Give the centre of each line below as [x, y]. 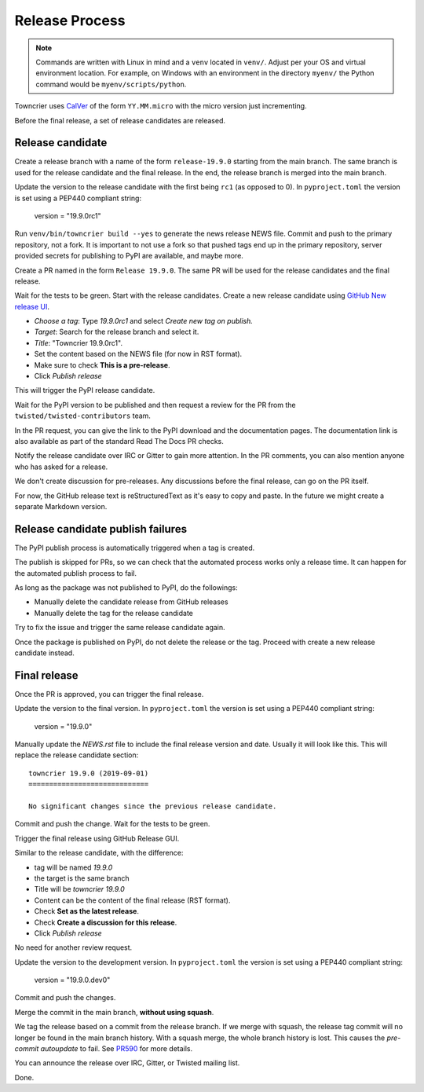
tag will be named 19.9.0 [73, 867]
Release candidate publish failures [101, 529]
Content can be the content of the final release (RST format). [132, 900]
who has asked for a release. [61, 467]
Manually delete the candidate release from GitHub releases [131, 602]
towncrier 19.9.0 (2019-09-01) [89, 773]
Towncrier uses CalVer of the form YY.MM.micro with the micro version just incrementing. [161, 106]
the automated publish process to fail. [76, 573]
